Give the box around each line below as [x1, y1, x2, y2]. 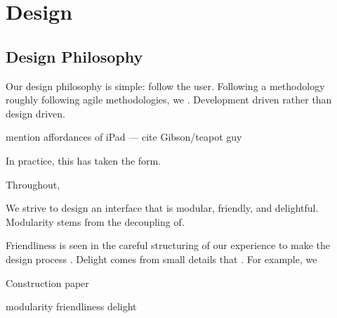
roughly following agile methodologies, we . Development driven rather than [6, 92, 332, 107]
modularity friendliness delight [6, 299, 137, 314]
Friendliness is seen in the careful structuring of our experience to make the [6, 238, 331, 253]
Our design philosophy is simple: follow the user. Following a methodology [6, 78, 325, 93]
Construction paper [6, 275, 89, 290]
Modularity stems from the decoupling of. [6, 214, 185, 229]
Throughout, [6, 177, 60, 191]
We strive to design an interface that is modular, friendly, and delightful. [6, 201, 319, 215]
